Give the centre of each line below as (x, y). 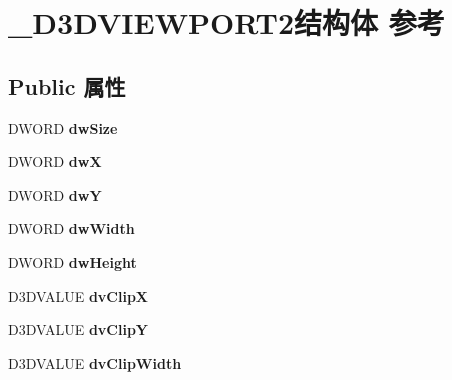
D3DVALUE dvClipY (78, 329)
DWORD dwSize (63, 127)
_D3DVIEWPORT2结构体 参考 (226, 22)
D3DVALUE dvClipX (78, 295)
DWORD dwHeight (72, 261)
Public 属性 (67, 85)
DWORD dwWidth (71, 228)
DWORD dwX (55, 161)
